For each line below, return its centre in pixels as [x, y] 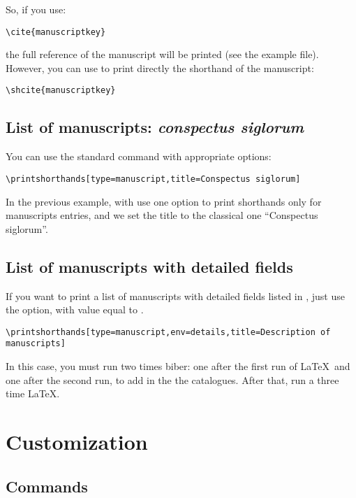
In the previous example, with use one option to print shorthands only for [164, 201]
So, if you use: [36, 9]
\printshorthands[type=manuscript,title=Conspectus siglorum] [153, 179]
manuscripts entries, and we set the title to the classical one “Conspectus [162, 215]
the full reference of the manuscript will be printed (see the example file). [162, 54]
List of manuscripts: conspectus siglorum [155, 127]
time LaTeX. [33, 393]
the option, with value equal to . [75, 310]
